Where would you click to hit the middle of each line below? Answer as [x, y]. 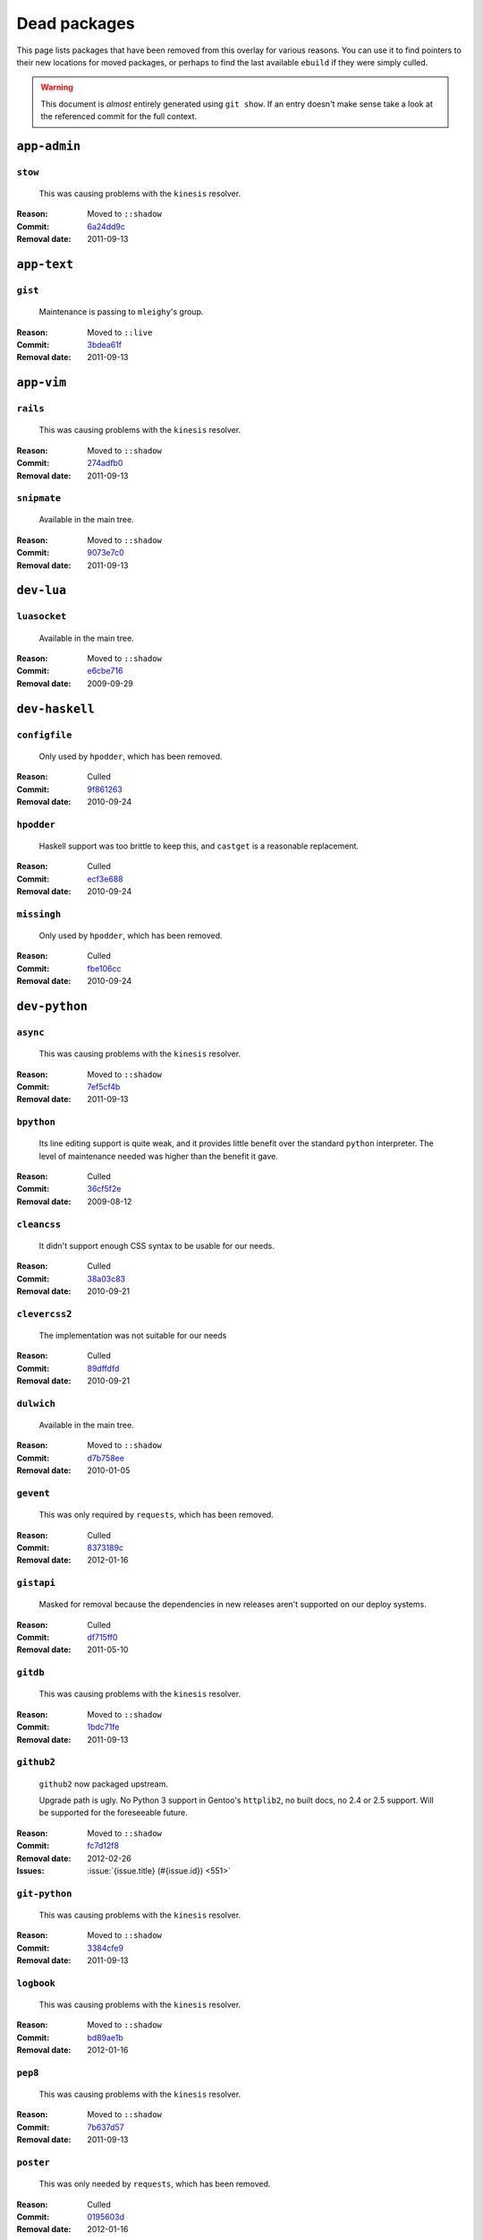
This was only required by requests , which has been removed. [157, 1515]
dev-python [52, 1006]
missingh [39, 914]
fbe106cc [104, 969]
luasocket [42, 616]
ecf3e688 [106, 879]
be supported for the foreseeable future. [113, 1813]
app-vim [42, 383]
